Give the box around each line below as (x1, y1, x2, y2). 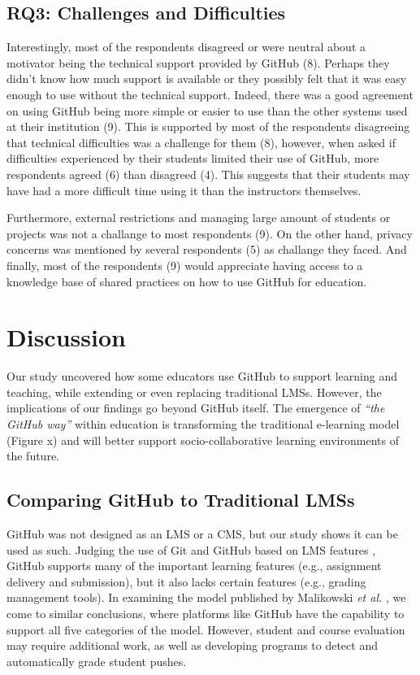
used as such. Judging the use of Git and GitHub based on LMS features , (6, 541, 376, 558)
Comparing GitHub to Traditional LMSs (6, 487, 355, 512)
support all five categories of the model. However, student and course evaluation (6, 621, 405, 638)
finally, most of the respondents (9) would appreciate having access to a (6, 256, 363, 273)
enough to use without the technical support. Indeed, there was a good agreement (6, 85, 414, 102)
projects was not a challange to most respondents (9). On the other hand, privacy (6, 224, 413, 242)
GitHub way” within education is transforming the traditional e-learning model (6, 416, 400, 433)
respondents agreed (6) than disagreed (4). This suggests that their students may (6, 165, 410, 182)
